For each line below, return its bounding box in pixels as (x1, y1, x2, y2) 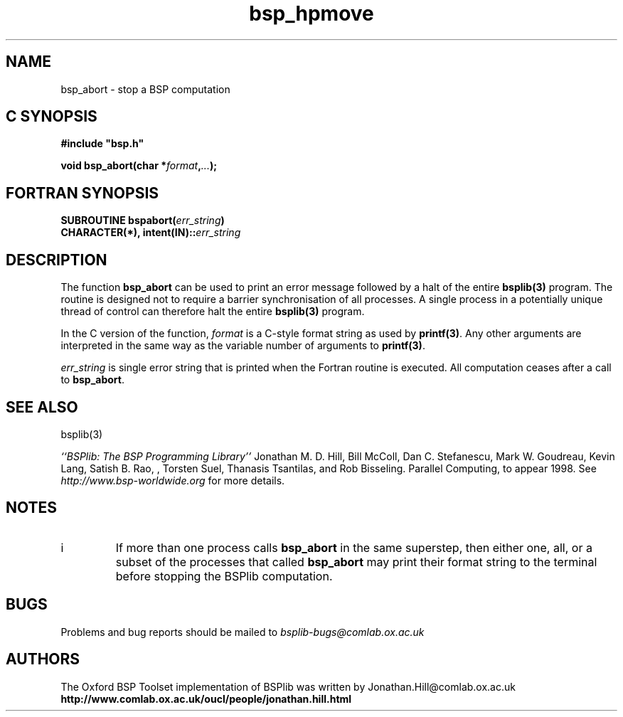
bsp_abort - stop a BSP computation (60, 83, 230, 95)
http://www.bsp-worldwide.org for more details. (60, 474, 285, 487)
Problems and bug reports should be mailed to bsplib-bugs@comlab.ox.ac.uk (60, 625, 425, 638)
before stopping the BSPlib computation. (115, 568, 333, 583)
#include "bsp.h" (60, 137, 144, 150)
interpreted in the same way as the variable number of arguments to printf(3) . (60, 339, 425, 352)
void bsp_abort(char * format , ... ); (60, 159, 218, 172)
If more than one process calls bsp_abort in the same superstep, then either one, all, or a (115, 540, 592, 555)
